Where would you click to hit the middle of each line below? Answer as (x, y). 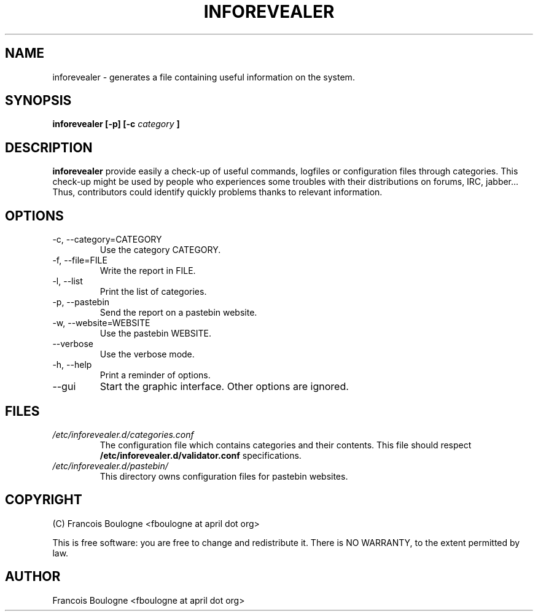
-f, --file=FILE (80, 260)
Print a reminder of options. (155, 375)
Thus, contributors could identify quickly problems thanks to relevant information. (217, 192)
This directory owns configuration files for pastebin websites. (224, 476)
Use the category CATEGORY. (160, 250)
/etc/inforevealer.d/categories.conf (123, 434)
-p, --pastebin (81, 302)
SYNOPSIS (38, 101)
